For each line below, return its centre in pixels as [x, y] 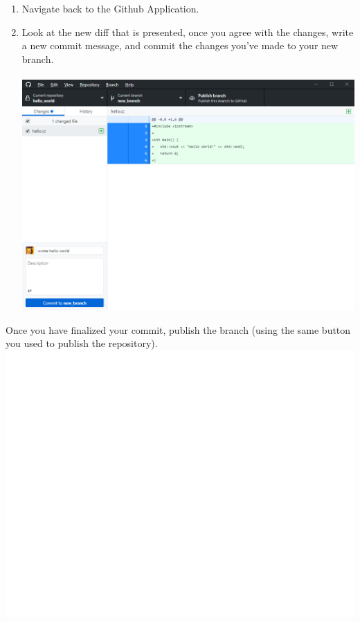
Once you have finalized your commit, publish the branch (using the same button [178, 329]
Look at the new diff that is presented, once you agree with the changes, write [188, 32]
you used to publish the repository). [82, 343]
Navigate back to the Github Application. [110, 8]
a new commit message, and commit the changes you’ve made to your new [180, 45]
